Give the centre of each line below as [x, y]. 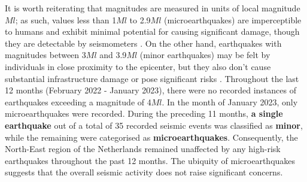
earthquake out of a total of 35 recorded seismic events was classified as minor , [154, 125]
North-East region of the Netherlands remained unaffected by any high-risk [143, 149]
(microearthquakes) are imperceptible [233, 19]
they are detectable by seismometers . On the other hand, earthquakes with [143, 43]
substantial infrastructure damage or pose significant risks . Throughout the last [152, 78]
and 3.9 [113, 55]
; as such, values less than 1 [66, 19]
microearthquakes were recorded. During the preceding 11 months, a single [144, 113]
